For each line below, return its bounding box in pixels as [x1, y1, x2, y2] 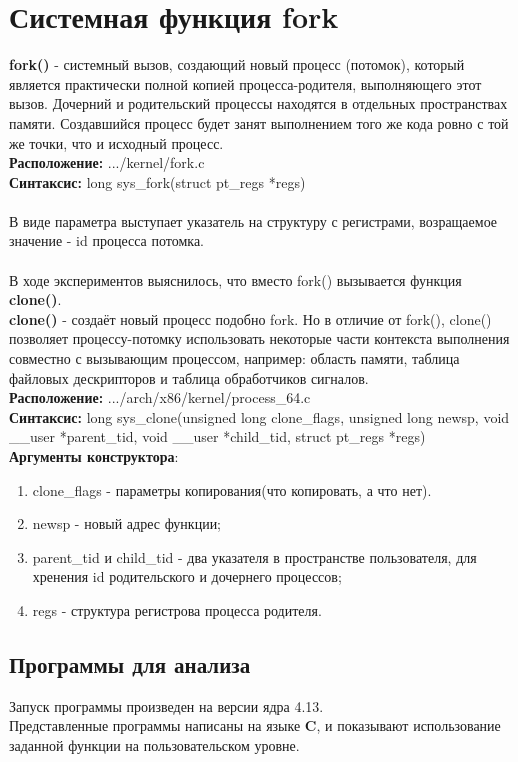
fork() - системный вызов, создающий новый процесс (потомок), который [9, 54, 465, 75]
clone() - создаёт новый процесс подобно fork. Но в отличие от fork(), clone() [9, 308, 492, 329]
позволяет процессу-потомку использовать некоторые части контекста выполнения [9, 328, 510, 349]
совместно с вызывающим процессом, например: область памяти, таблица [9, 348, 460, 369]
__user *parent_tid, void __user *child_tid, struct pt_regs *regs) [9, 426, 426, 447]
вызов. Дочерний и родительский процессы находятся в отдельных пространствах [9, 93, 508, 114]
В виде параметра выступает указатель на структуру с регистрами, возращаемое [9, 210, 498, 231]
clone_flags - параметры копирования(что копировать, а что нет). [32, 479, 432, 500]
